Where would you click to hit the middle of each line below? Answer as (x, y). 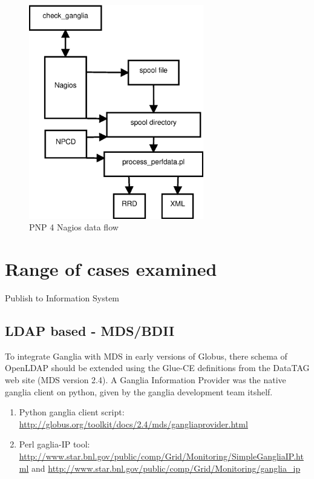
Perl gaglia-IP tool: (54, 444)
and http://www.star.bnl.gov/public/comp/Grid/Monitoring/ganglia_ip (166, 468)
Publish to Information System (62, 298)
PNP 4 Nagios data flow (74, 227)
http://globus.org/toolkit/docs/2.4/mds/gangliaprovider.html (133, 424)
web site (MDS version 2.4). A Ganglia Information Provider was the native (146, 380)
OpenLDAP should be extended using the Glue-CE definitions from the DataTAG (157, 368)
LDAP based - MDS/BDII (90, 331)
